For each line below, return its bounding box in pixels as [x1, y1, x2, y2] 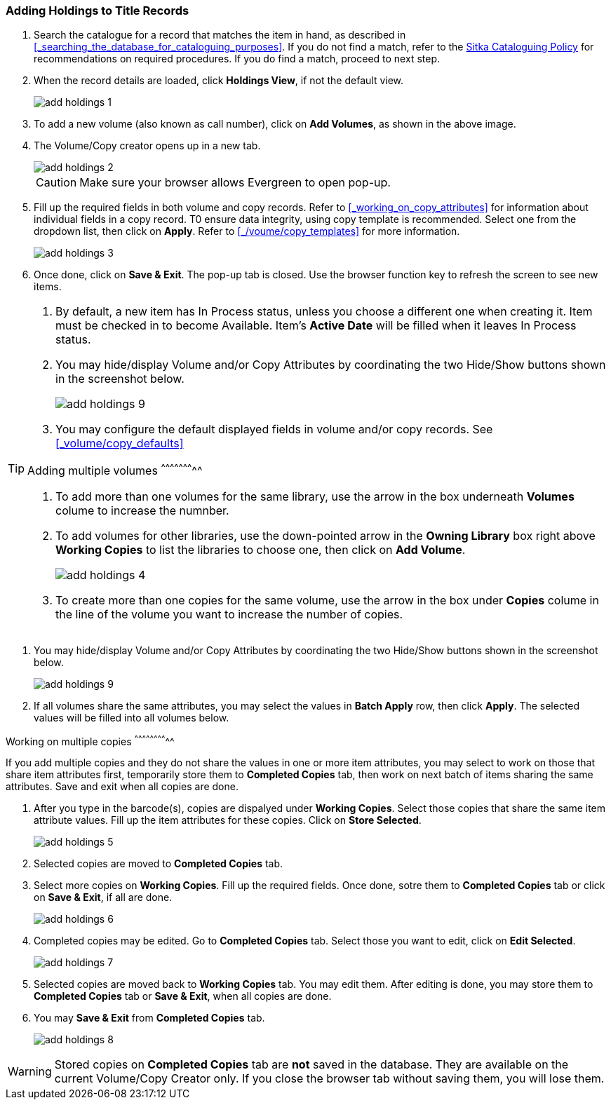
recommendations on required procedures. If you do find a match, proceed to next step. [34, 53, 441, 65]
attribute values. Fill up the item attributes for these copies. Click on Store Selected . [34, 814, 422, 827]
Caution [36, 175, 77, 190]
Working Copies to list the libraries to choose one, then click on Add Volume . [55, 542, 466, 557]
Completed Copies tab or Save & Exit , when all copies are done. [34, 990, 332, 1003]
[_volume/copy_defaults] [55, 436, 184, 451]
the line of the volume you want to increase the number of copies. [55, 606, 403, 621]
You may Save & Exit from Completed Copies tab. [34, 1012, 265, 1024]
